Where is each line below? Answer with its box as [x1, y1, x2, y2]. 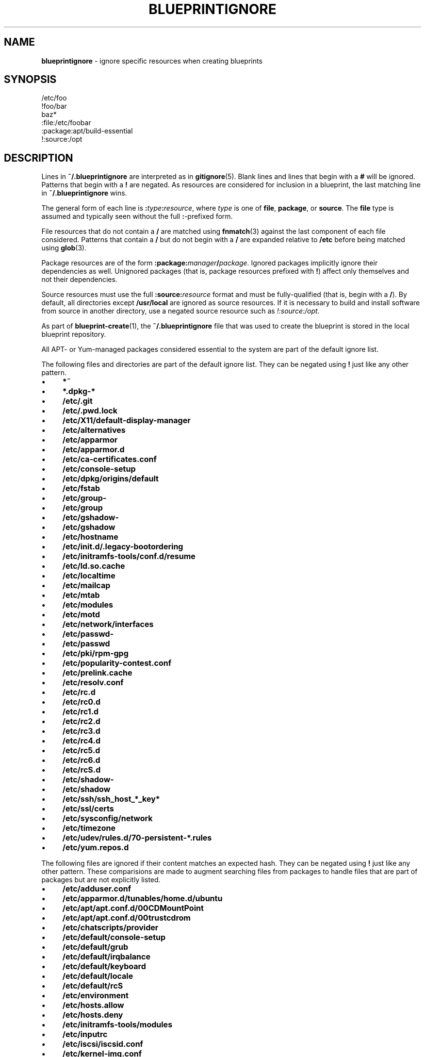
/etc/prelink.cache [62, 668, 132, 678]
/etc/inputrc [62, 1029, 108, 1040]
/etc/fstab [62, 483, 100, 494]
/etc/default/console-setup [62, 932, 166, 942]
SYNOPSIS [4, 73, 57, 86]
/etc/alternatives [62, 425, 126, 435]
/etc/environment [62, 991, 129, 1001]
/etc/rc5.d [62, 745, 100, 756]
